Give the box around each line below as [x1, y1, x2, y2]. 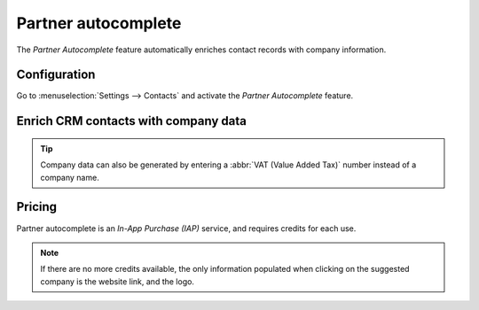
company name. [40, 172, 99, 182]
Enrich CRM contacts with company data [16, 113, 247, 128]
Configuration [16, 67, 96, 82]
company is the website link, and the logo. [40, 275, 195, 287]
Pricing [16, 199, 58, 214]
